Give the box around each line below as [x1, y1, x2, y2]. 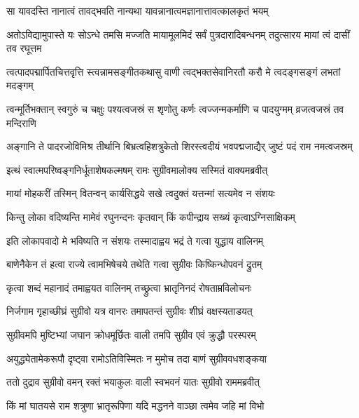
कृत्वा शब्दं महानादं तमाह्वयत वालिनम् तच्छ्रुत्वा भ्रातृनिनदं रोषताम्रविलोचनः [6, 280, 252, 295]
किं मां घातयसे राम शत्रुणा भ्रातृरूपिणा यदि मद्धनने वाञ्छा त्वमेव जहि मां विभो [6, 398, 265, 412]
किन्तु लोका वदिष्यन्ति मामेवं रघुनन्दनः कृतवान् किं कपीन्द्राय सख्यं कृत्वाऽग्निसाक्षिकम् [6, 209, 295, 224]
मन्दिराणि [6, 115, 36, 130]
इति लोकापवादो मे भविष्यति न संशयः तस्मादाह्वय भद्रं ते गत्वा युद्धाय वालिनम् [6, 233, 264, 248]
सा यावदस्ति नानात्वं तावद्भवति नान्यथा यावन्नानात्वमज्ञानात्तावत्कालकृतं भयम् [6, 4, 269, 18]
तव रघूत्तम [6, 41, 42, 55]
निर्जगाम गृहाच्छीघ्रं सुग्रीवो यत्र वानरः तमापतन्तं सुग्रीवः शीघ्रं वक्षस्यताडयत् [6, 304, 253, 318]
